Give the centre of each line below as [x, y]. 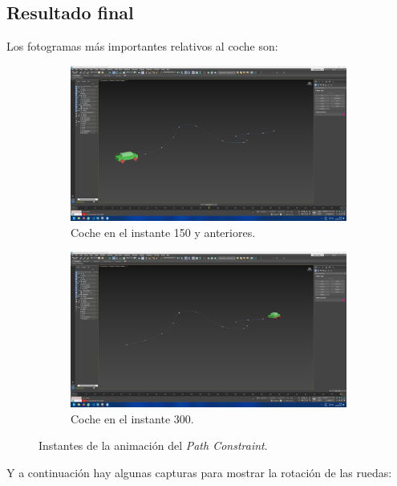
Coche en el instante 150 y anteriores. [163, 232]
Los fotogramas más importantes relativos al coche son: [142, 46]
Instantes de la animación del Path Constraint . [153, 445]
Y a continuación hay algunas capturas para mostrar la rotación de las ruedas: [199, 472]
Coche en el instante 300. [132, 418]
